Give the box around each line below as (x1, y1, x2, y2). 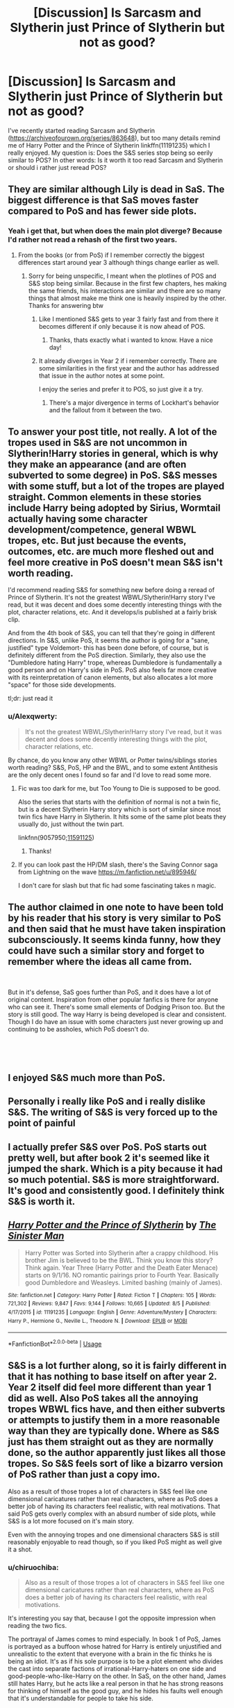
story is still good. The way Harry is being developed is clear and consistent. (8, 1010, 226, 1018)
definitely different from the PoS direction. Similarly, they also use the (8, 651, 206, 660)
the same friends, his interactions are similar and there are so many (28, 286, 222, 295)
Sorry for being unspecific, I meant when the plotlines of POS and (28, 272, 217, 280)
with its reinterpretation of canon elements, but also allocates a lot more (8, 674, 214, 682)
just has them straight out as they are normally (8, 1436, 214, 1448)
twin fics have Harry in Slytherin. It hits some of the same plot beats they (17, 812, 226, 821)
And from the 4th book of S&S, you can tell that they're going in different (8, 629, 215, 637)
